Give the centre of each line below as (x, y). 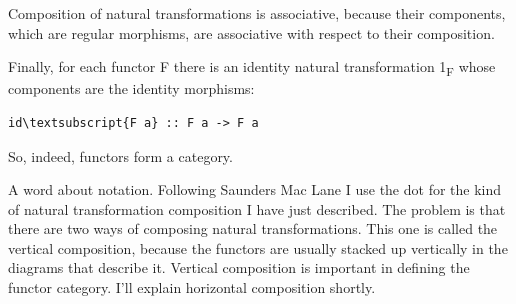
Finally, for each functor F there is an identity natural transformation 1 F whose (252, 67)
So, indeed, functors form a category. (120, 155)
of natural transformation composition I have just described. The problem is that (257, 208)
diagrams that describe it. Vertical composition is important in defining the (239, 267)
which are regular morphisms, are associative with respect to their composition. (251, 32)
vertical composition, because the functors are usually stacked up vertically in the (258, 247)
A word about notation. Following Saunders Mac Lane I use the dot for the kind (255, 189)
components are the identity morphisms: (131, 88)
